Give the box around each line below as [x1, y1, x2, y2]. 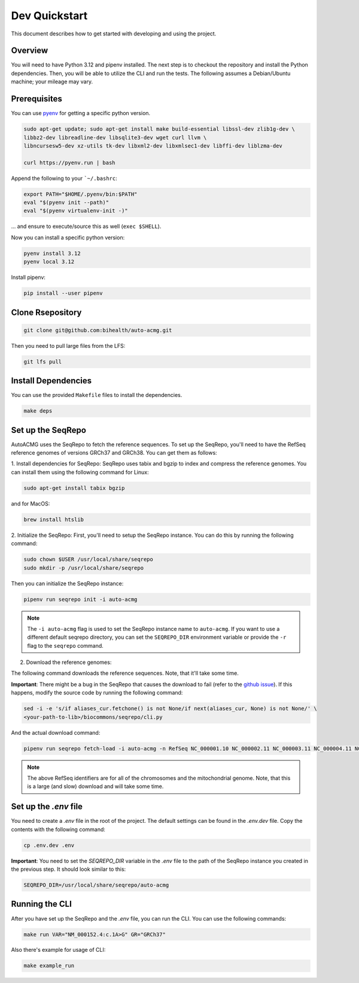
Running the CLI [11, 899, 72, 909]
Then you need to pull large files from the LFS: [11, 342, 126, 349]
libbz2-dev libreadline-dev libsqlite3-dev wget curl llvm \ [23, 134, 207, 141]
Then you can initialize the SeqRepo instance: [11, 579, 124, 587]
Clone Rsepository [11, 307, 82, 317]
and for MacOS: [11, 500, 50, 507]
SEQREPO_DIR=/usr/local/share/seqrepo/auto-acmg [23, 882, 169, 889]
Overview [11, 46, 48, 56]
